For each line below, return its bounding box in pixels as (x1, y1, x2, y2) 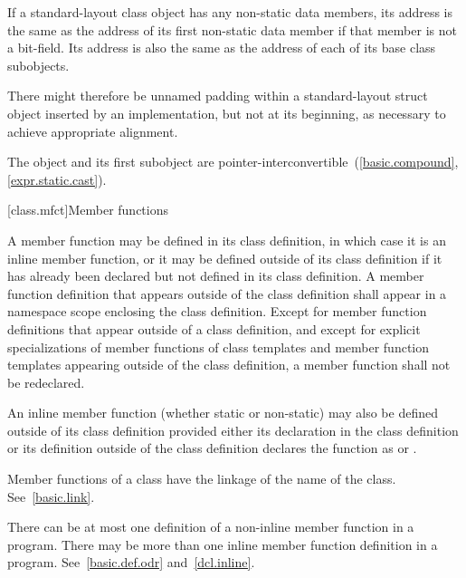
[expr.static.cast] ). (7, 169, 107, 188)
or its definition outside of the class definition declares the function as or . (7, 438, 417, 458)
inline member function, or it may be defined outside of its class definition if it (7, 248, 442, 267)
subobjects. (7, 55, 70, 74)
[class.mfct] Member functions (7, 200, 169, 219)
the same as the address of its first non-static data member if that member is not (7, 20, 457, 39)
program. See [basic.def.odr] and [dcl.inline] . (7, 553, 255, 572)
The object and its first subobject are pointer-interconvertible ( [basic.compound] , (7, 152, 459, 171)
